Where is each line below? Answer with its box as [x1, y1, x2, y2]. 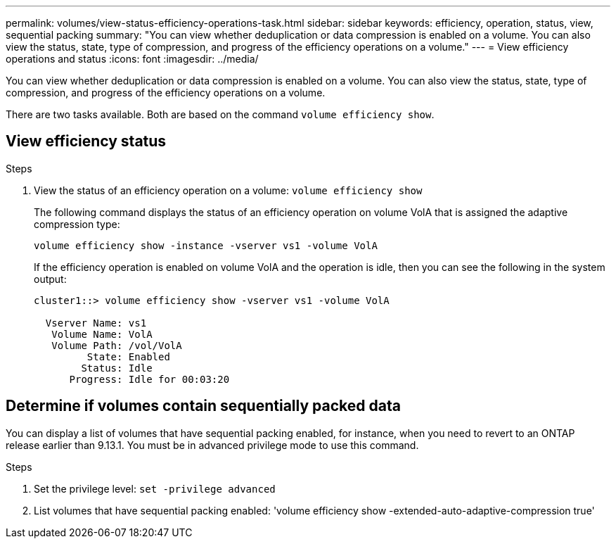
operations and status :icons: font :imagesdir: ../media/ [6, 53, 259, 65]
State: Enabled [86, 350, 170, 362]
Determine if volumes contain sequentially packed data [6, 397, 401, 415]
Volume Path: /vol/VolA [51, 339, 182, 351]
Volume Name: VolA [51, 328, 153, 340]
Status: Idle [81, 362, 153, 374]
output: [34, 272, 67, 285]
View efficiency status [6, 132, 167, 151]
